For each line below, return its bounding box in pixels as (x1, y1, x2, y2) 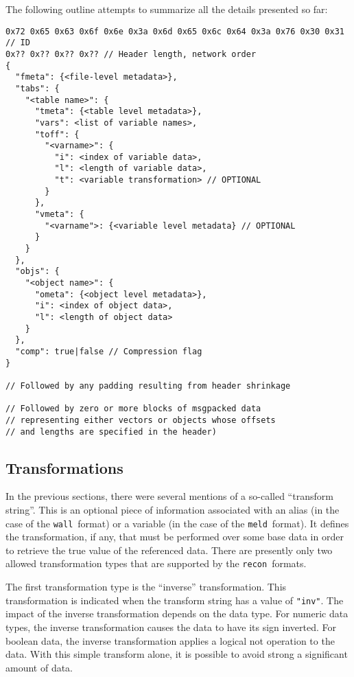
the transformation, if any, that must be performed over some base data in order (5, 529, 344, 544)
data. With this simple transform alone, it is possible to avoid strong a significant (5, 647, 348, 661)
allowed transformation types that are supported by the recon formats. (5, 556, 307, 571)
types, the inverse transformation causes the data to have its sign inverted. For (5, 619, 336, 634)
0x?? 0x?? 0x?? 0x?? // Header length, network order (5, 49, 257, 59)
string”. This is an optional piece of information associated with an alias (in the (5, 503, 340, 517)
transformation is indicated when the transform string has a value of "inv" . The (5, 593, 344, 607)
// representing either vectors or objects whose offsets (5, 415, 276, 425)
